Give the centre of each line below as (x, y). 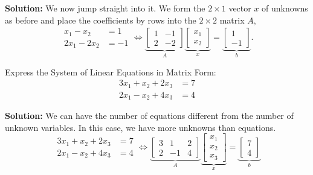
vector (240, 8)
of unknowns (285, 8)
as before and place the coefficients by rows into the (101, 20)
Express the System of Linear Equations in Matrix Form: (111, 72)
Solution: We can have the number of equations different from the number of (149, 116)
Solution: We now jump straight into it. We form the (105, 8)
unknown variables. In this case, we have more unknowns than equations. (140, 127)
